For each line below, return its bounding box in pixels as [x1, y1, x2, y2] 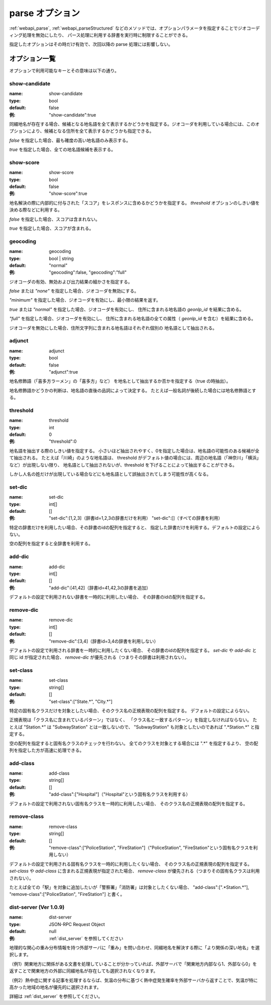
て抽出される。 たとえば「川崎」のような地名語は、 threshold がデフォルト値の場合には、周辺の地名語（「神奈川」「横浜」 [9, 455, 259, 461]
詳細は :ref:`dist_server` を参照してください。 [9, 993, 103, 999]
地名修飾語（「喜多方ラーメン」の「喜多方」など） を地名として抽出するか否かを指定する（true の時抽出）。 [9, 378, 231, 384]
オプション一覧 [9, 54, 56, 63]
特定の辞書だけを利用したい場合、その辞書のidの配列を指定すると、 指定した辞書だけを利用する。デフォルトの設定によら [9, 524, 260, 530]
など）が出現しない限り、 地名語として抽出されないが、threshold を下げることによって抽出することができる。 [9, 462, 237, 468]
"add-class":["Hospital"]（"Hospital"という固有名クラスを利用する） [49, 791, 191, 797]
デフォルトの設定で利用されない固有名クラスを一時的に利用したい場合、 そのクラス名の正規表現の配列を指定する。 [9, 800, 248, 806]
